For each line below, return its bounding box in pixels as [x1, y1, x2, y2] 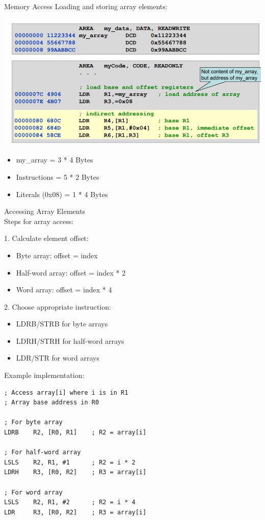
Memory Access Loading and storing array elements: [4, 1, 168, 11]
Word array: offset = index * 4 [16, 284, 112, 295]
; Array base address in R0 [4, 399, 99, 406]
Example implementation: [4, 370, 85, 380]
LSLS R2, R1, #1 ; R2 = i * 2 [4, 458, 136, 466]
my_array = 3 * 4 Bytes [16, 154, 93, 165]
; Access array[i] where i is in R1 [4, 389, 128, 396]
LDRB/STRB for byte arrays [16, 318, 108, 329]
